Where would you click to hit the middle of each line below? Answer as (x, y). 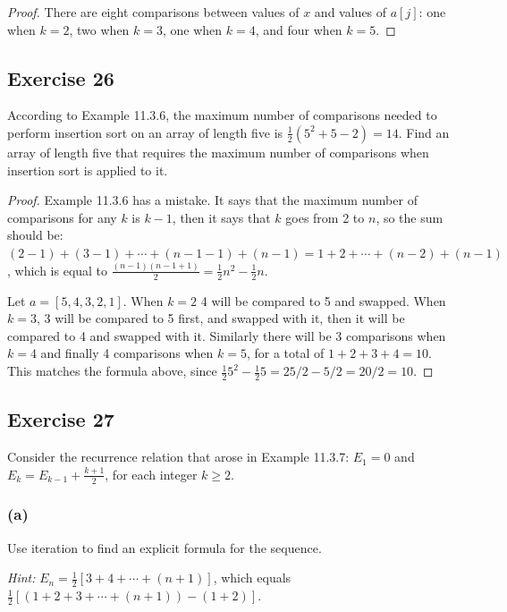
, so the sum (410, 217)
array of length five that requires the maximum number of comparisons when (218, 152)
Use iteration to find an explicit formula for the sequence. (165, 547)
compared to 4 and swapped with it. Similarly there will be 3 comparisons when (227, 335)
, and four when (299, 29)
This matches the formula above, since (112, 371)
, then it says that (221, 217)
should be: (35, 235)
